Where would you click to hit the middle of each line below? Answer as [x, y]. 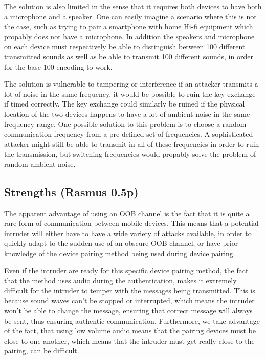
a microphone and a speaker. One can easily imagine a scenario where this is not [130, 16]
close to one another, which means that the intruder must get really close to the [129, 340]
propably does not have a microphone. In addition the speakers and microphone [129, 36]
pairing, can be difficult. [42, 351]
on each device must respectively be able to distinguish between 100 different [125, 46]
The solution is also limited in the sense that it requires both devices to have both [133, 6]
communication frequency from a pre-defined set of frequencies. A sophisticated [129, 134]
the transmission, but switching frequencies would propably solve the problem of [130, 154]
